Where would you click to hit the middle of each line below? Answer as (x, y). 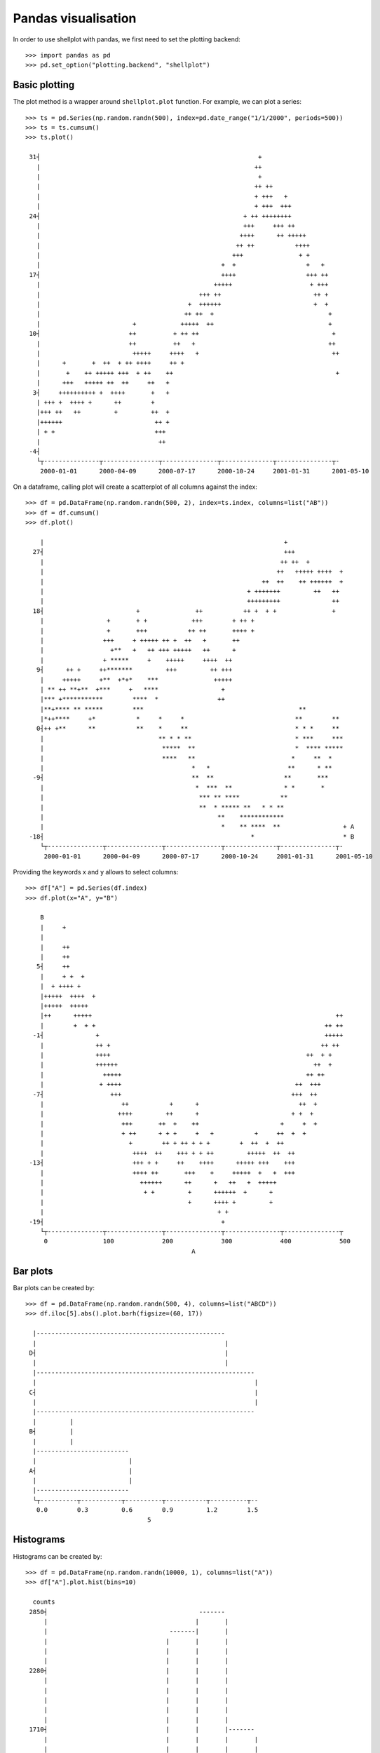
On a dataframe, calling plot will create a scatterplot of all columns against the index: (135, 487)
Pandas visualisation (75, 18)
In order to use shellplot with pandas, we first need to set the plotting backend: (127, 39)
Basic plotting (44, 85)
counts (44, 1602)
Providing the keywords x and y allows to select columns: (96, 872)
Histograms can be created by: (57, 1556)
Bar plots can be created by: (54, 1287)
